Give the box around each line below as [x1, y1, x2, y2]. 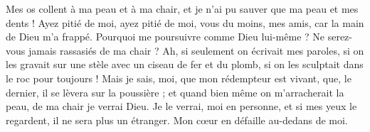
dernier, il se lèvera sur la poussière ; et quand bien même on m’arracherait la [6, 84, 344, 99]
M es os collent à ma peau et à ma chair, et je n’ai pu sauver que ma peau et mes [6, 1, 359, 16]
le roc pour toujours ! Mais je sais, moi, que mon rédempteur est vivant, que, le [6, 70, 351, 85]
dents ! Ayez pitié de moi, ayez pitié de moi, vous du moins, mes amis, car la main [6, 15, 364, 30]
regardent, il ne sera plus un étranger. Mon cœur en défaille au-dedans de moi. [6, 112, 348, 127]
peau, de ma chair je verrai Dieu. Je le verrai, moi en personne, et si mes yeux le [6, 99, 357, 114]
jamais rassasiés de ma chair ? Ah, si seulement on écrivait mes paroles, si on [28, 43, 364, 57]
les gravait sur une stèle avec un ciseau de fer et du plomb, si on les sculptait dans [6, 57, 364, 72]
